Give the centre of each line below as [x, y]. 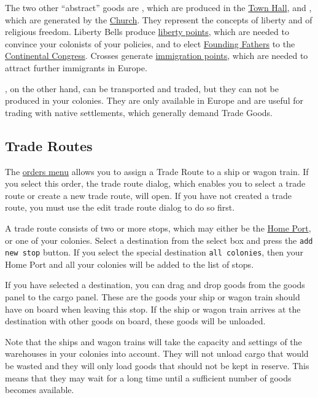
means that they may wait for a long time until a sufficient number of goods [148, 377]
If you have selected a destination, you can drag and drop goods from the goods [155, 285]
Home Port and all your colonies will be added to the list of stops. [130, 264]
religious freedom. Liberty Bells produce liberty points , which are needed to [147, 32]
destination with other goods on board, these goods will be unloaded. [135, 321]
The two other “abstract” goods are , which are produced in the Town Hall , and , [158, 7]
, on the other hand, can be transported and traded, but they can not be [142, 88]
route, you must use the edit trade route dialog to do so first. [120, 207]
